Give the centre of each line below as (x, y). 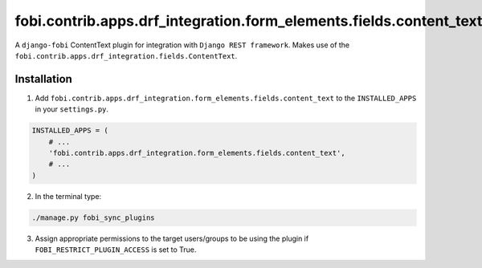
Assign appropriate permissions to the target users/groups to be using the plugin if (172, 238)
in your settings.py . (71, 109)
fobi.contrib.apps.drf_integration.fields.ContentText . (126, 55)
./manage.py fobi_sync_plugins (94, 217)
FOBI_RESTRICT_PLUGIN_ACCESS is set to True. (116, 250)
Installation (43, 79)
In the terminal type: (68, 196)
